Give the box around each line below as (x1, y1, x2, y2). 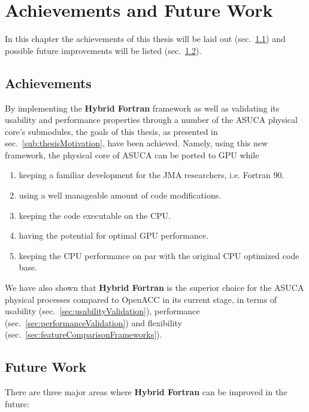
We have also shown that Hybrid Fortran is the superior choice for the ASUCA (5, 281, 304, 294)
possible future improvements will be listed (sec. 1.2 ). (5, 44, 202, 56)
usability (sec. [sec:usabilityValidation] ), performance (5, 305, 200, 317)
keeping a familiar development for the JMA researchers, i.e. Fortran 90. (19, 169, 284, 181)
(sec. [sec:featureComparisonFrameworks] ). (5, 328, 162, 341)
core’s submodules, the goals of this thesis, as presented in (5, 125, 218, 137)
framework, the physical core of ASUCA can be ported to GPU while (5, 148, 259, 161)
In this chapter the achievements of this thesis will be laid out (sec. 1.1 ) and (5, 32, 286, 45)
